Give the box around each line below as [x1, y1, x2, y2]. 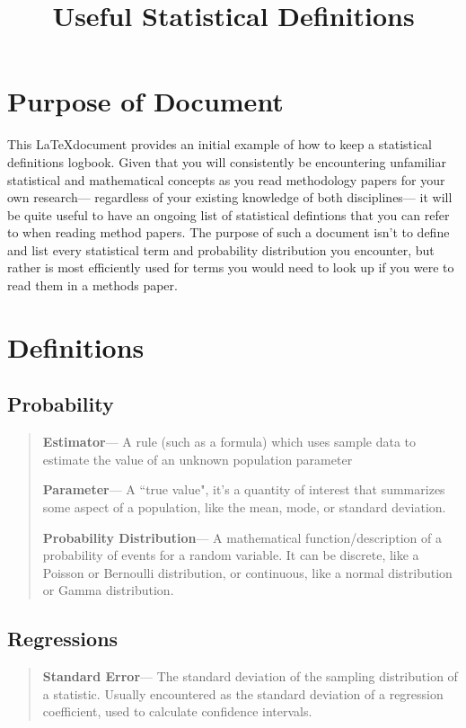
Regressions [7, 625, 119, 653]
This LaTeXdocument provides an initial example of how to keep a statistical [7, 135, 433, 154]
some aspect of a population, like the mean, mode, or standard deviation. [42, 498, 446, 517]
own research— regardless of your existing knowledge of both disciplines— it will [7, 188, 453, 207]
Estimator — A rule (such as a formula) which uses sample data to [42, 432, 417, 451]
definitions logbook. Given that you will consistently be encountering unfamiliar [7, 152, 446, 171]
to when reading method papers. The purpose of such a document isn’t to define [7, 223, 450, 242]
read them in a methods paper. [7, 276, 178, 295]
